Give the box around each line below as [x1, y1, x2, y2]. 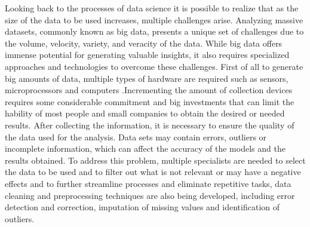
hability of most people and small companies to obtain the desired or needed [5, 107, 285, 119]
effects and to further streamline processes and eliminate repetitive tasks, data [5, 177, 291, 189]
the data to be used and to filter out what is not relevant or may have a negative [5, 165, 301, 178]
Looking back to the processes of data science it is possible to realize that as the [5, 2, 299, 14]
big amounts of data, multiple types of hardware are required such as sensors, [5, 72, 288, 84]
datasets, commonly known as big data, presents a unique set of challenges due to [5, 25, 304, 38]
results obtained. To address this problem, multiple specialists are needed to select [5, 154, 306, 166]
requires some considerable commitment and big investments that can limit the [5, 95, 294, 108]
